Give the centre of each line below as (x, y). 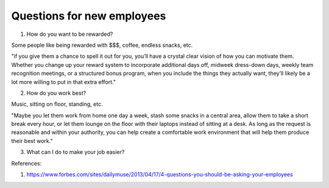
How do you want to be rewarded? (70, 34)
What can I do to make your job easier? (76, 152)
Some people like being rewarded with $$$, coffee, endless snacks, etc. (102, 45)
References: (27, 163)
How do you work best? (56, 93)
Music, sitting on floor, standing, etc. (57, 104)
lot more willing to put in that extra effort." (63, 82)
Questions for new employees (89, 16)
